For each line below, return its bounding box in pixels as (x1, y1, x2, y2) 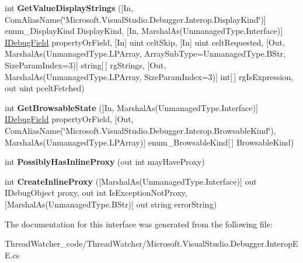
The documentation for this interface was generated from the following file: (5, 217, 273, 230)
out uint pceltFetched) (5, 82, 85, 94)
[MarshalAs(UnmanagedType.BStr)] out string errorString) (5, 198, 217, 210)
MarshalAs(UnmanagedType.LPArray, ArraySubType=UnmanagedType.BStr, (5, 47, 285, 60)
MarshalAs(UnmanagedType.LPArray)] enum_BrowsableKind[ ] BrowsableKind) (5, 136, 294, 148)
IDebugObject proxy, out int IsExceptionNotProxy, (5, 186, 187, 199)
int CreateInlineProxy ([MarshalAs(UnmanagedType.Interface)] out (5, 175, 257, 187)
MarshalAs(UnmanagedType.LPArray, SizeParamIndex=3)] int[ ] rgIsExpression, (5, 70, 294, 82)
